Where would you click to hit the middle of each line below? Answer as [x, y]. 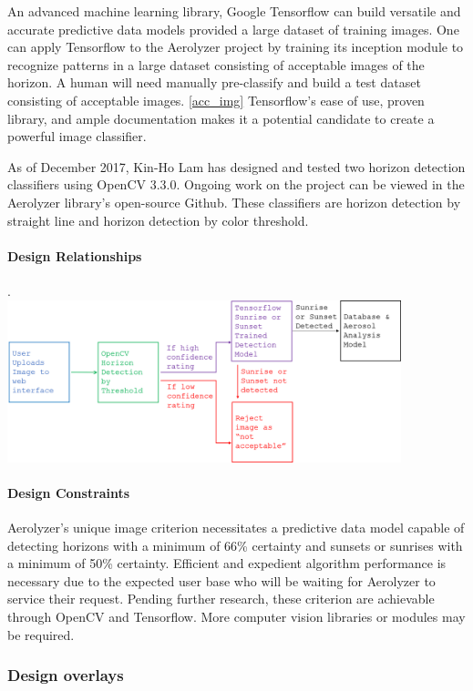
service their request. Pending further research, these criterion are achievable [221, 599]
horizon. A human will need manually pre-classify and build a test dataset [214, 82]
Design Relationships [75, 255]
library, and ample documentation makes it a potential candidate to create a [221, 118]
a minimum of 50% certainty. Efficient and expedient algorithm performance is [227, 563]
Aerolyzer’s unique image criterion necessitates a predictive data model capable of [236, 527]
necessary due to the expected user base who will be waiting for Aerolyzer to [221, 580]
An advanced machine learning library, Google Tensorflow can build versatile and [234, 11]
